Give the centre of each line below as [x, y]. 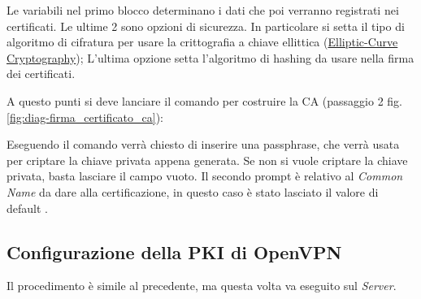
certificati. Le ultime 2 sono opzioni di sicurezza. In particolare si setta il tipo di [206, 26]
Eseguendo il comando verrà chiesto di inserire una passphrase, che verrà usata [203, 144]
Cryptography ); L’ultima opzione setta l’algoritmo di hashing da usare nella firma [210, 57]
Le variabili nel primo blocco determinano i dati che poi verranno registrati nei [203, 10]
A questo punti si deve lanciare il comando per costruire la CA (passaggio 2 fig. [205, 100]
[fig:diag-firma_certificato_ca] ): [85, 117]
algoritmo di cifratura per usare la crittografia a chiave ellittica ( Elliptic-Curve [202, 42]
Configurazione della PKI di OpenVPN [174, 251]
